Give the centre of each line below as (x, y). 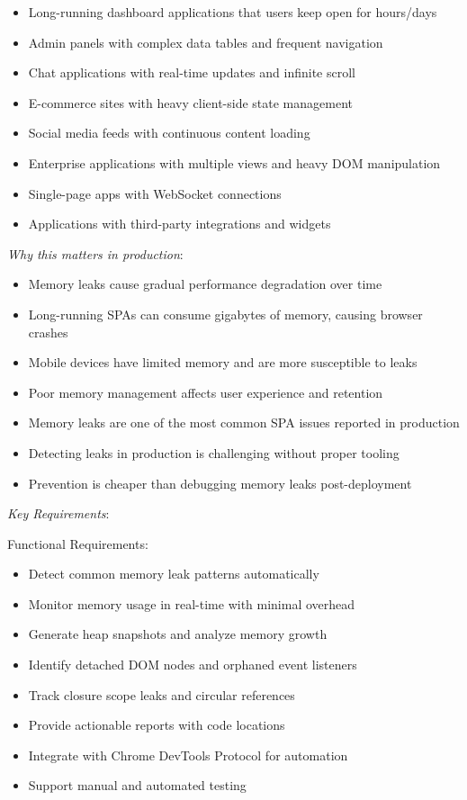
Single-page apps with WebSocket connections (155, 193)
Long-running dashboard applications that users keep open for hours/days (233, 12)
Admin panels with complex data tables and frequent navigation (206, 42)
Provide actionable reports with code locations (157, 725)
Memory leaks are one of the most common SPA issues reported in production (244, 422)
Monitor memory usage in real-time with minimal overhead (192, 603)
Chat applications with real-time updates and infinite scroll (192, 72)
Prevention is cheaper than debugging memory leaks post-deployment (220, 483)
